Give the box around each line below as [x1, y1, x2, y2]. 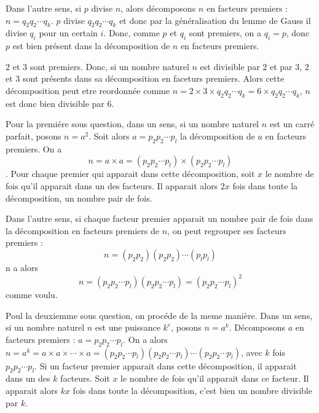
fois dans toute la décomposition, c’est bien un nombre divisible [73, 383, 312, 396]
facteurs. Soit [60, 372, 110, 385]
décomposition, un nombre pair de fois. [6, 191, 152, 204]
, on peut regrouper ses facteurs [167, 224, 286, 237]
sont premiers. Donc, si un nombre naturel [30, 60, 189, 73]
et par [269, 60, 293, 73]
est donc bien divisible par [6, 96, 104, 109]
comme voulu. [6, 288, 58, 301]
